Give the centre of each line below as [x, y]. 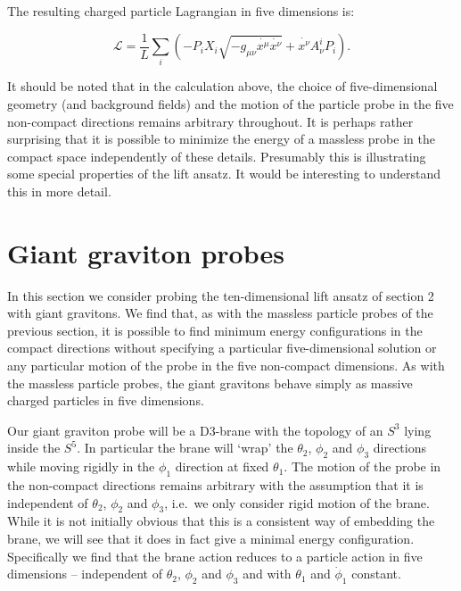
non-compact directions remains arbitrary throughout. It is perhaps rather [210, 121]
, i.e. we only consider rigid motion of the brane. [297, 502]
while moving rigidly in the [81, 466]
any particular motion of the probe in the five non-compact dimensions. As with [226, 366]
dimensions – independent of [85, 574]
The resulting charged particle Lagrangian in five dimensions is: [181, 11]
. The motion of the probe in [362, 466]
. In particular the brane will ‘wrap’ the [185, 448]
